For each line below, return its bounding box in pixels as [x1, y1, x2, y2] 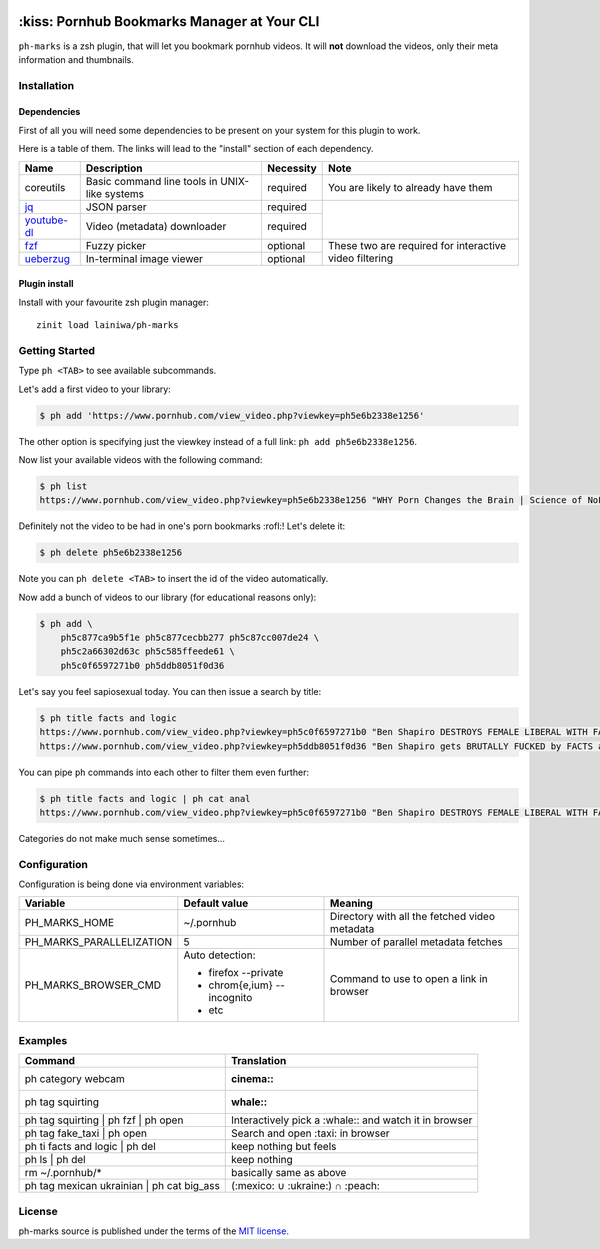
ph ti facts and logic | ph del [24, 1140, 157, 1154]
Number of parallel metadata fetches [330, 935, 504, 949]
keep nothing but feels [231, 1140, 337, 1154]
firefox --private [208, 966, 284, 980]
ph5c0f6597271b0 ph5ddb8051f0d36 [60, 660, 225, 671]
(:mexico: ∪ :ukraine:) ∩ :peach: [231, 1179, 380, 1193]
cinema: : [231, 1072, 274, 1086]
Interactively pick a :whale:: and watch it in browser [231, 1113, 473, 1127]
